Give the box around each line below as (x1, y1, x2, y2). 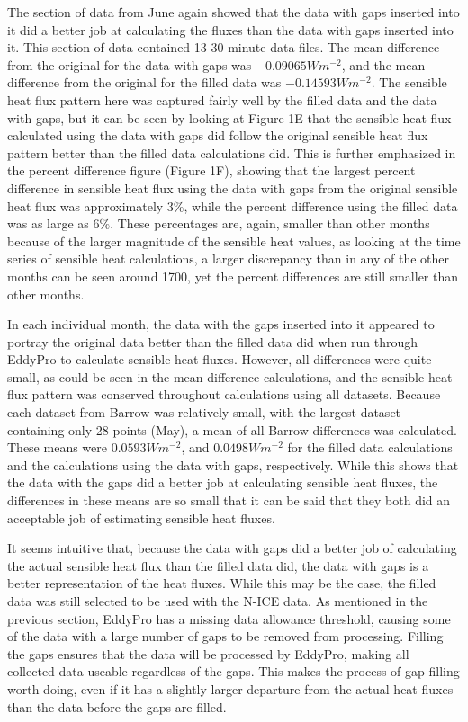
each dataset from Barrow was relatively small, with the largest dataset (7, 403, 401, 422)
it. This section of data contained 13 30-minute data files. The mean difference (7, 38, 440, 57)
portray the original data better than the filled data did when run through (7, 332, 418, 351)
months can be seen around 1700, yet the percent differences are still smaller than (7, 266, 459, 285)
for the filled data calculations (287, 438, 453, 457)
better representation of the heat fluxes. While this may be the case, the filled (7, 574, 436, 593)
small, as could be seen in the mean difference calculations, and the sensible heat (7, 367, 453, 386)
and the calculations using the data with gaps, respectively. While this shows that (7, 455, 459, 474)
